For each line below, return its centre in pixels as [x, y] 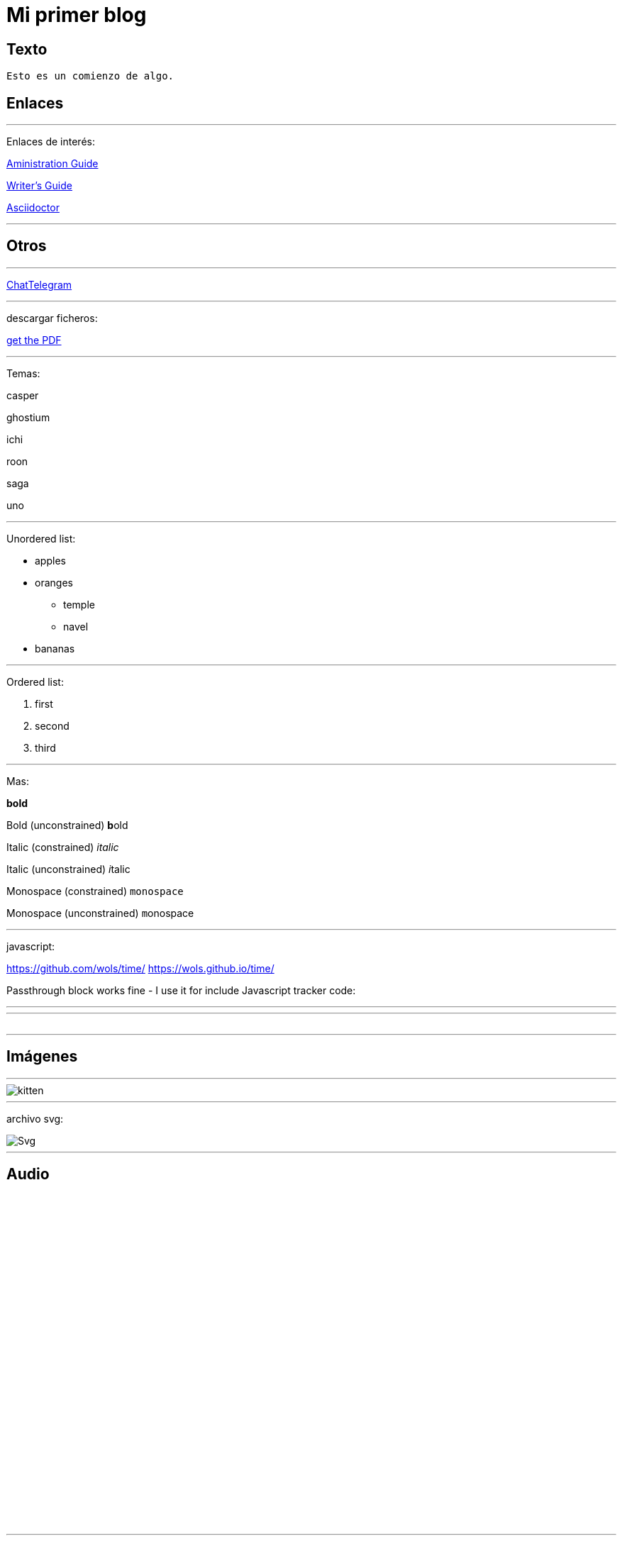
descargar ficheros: [52, 318]
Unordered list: [41, 538]
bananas [55, 648]
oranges [54, 582]
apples [50, 560]
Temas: [23, 373]
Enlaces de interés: [51, 142]
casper [23, 395]
